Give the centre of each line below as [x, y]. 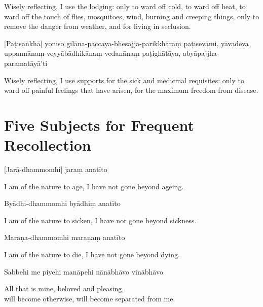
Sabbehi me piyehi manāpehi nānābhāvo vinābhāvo [84, 271]
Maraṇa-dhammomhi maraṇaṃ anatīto [65, 237]
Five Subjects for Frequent [99, 125]
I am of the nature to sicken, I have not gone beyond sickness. [100, 220]
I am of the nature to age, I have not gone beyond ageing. [94, 186]
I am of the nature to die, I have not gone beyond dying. [92, 254]
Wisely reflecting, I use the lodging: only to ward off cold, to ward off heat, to [125, 6]
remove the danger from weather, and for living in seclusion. [98, 26]
